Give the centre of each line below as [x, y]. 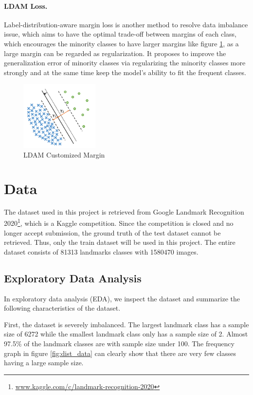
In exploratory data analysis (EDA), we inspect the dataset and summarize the [122, 298]
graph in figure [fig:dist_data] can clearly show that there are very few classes [120, 353]
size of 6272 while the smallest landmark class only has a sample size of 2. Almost [126, 334]
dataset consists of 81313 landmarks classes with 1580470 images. [101, 251]
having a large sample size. [44, 363]
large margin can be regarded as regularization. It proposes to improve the [115, 53]
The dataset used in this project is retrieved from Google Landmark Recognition [124, 211]
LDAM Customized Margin [64, 155]
